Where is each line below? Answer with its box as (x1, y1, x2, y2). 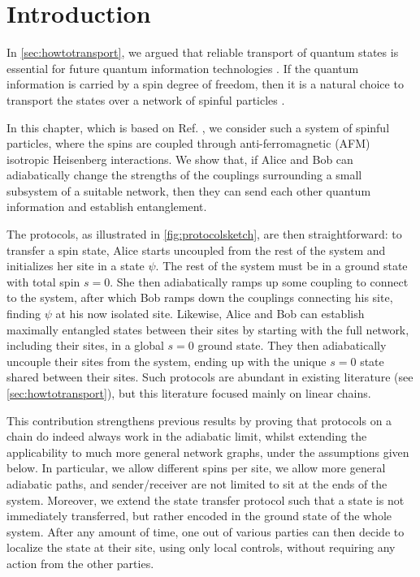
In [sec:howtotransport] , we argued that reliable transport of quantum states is (6, 44, 399, 61)
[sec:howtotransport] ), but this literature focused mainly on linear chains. (6, 385, 371, 401)
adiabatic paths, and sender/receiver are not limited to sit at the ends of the (6, 475, 388, 492)
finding (6, 305, 41, 322)
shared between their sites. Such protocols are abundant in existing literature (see (6, 368, 414, 385)
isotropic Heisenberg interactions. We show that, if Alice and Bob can (6, 150, 353, 167)
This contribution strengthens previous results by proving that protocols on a (6, 411, 392, 428)
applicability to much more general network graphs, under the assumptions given (6, 443, 409, 460)
